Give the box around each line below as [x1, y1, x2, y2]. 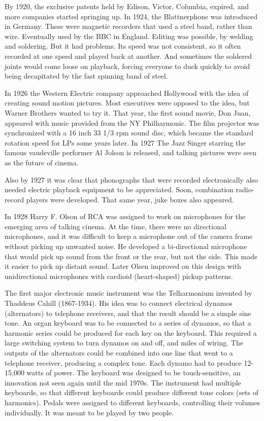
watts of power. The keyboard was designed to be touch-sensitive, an [26, 367, 241, 378]
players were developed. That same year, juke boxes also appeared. [26, 194, 234, 204]
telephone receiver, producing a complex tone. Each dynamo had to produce [5, 357, 242, 368]
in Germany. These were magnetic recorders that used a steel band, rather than [5, 21, 252, 31]
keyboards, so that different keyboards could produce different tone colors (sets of [5, 387, 259, 398]
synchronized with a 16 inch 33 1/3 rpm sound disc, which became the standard [5, 127, 254, 138]
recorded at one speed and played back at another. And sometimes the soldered [5, 50, 252, 61]
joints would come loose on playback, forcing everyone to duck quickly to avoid [5, 60, 250, 71]
